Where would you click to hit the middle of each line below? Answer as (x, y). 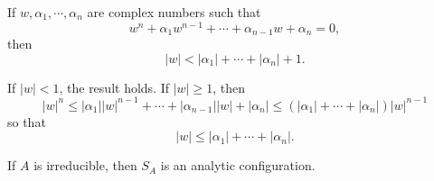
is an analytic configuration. (238, 165)
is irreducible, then (85, 165)
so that (27, 121)
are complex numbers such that (174, 12)
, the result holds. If (114, 87)
